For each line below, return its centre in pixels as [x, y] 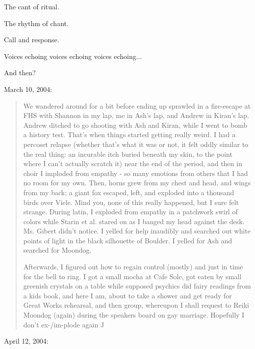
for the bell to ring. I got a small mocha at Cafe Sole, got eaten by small [132, 276]
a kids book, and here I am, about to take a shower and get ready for [127, 295]
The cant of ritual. [32, 6]
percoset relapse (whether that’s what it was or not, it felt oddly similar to [136, 144]
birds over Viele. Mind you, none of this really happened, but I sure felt [131, 202]
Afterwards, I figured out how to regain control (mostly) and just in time [133, 267]
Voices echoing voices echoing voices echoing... [73, 56]
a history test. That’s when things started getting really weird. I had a [129, 134]
